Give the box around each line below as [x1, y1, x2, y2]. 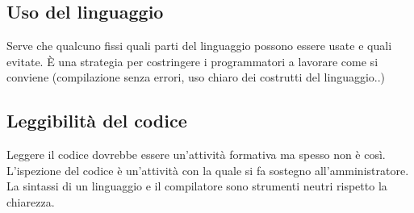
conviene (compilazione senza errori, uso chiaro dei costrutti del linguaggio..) [6, 69, 386, 86]
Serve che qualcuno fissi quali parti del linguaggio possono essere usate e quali [6, 37, 392, 54]
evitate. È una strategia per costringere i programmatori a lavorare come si [6, 52, 378, 69]
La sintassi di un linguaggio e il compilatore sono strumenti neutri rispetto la [6, 177, 387, 194]
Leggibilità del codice [6, 108, 187, 133]
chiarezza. [6, 193, 55, 210]
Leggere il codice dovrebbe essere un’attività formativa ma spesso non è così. [6, 146, 386, 163]
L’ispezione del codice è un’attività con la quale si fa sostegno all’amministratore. [6, 161, 409, 178]
